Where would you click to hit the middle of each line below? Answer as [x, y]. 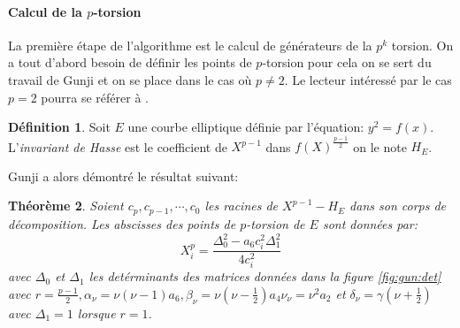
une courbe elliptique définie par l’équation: [246, 127]
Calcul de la [45, 11]
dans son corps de [398, 206]
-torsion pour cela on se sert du [347, 62]
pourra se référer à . [95, 97]
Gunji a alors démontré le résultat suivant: [123, 175]
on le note [380, 146]
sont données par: [370, 223]
